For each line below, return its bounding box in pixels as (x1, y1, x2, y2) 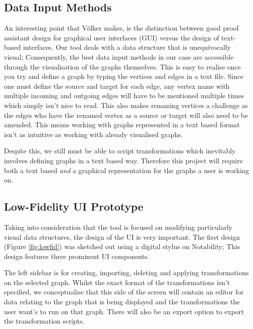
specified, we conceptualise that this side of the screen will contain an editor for (4, 287, 244, 297)
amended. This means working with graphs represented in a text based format (4, 119, 240, 130)
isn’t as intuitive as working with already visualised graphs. (4, 129, 183, 139)
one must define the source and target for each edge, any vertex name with (4, 80, 230, 91)
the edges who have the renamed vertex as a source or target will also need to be (4, 110, 248, 120)
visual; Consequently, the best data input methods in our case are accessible (4, 51, 234, 62)
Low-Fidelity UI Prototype (4, 199, 144, 214)
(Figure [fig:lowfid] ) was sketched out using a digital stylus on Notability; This (4, 241, 240, 252)
